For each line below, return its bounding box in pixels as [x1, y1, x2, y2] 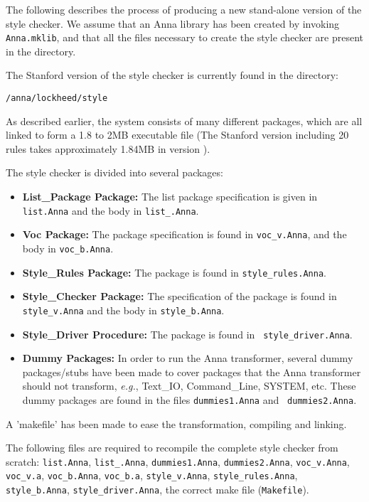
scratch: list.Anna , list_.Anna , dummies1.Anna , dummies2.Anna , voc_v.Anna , [6, 454, 350, 469]
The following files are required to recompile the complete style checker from [6, 440, 338, 455]
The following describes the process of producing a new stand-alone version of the [6, 2, 362, 16]
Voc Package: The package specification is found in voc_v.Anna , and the [22, 227, 347, 242]
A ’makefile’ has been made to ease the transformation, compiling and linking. [6, 416, 347, 431]
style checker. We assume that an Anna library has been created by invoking [6, 16, 340, 31]
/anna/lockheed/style [6, 93, 108, 104]
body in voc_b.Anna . [22, 240, 114, 255]
